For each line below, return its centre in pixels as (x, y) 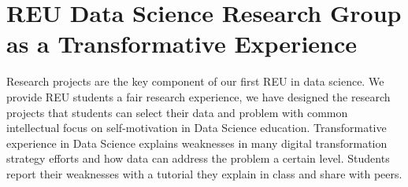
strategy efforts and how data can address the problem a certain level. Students (198, 158)
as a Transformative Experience (182, 44)
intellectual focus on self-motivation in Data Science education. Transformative (197, 128)
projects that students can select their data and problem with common (177, 112)
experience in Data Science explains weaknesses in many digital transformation (197, 143)
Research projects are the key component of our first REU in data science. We (195, 81)
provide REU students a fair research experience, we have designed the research (198, 96)
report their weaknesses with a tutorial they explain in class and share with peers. (204, 173)
